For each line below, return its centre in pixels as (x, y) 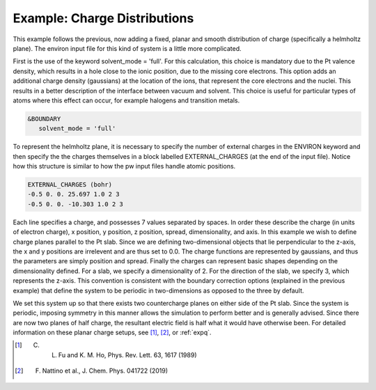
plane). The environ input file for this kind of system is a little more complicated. (127, 48)
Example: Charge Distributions (103, 18)
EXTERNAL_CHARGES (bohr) (70, 185)
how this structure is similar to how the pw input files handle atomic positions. (124, 166)
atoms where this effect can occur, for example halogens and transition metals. (126, 100)
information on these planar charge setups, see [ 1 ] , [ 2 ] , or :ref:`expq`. (112, 333)
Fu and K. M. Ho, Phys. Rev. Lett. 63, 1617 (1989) (127, 354)
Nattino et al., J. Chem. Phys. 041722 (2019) (105, 371)
